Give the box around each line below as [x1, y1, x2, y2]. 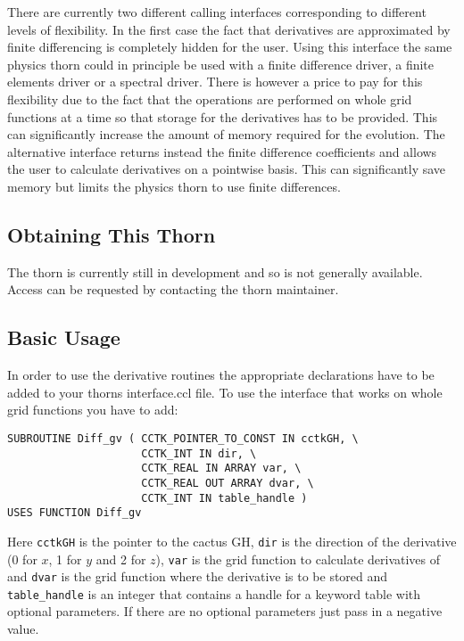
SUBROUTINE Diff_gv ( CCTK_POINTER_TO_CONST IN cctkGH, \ [7, 431, 359, 445]
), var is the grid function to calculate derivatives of [155, 549, 441, 568]
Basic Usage [7, 324, 120, 351]
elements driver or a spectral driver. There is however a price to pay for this [7, 72, 423, 91]
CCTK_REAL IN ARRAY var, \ [141, 462, 302, 475]
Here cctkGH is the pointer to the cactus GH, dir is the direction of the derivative [7, 531, 457, 550]
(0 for [7, 549, 37, 568]
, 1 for [48, 549, 82, 568]
